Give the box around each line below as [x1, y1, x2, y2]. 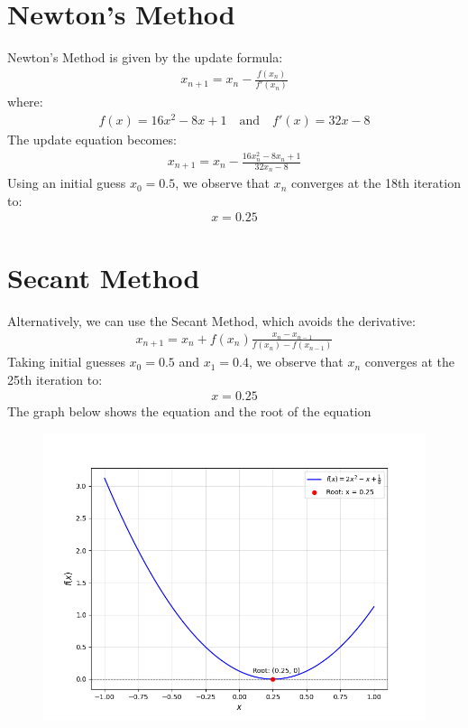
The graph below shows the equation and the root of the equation [7, 402, 372, 421]
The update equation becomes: [7, 130, 177, 149]
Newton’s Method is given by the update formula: [7, 48, 283, 67]
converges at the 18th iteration [290, 173, 461, 192]
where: [7, 92, 43, 111]
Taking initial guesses [7, 352, 125, 371]
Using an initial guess [7, 173, 126, 192]
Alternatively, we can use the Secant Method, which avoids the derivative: [7, 311, 416, 330]
